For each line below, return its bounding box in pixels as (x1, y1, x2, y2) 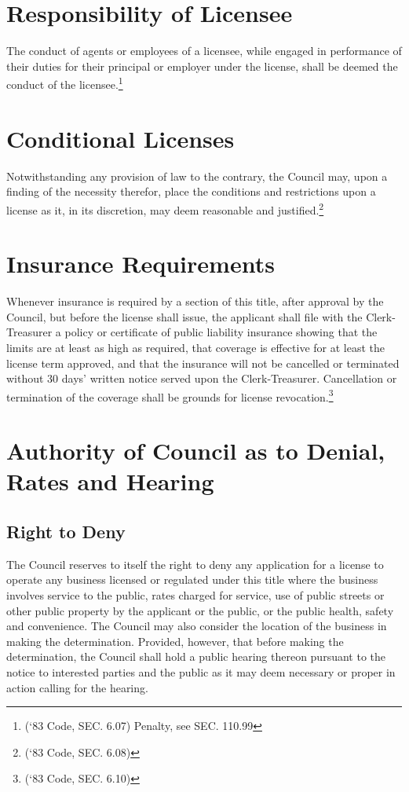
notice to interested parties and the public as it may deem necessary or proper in (6, 663, 396, 680)
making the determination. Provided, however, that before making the (6, 632, 344, 649)
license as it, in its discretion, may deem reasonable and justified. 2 (6, 199, 324, 218)
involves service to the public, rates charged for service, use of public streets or (6, 587, 385, 603)
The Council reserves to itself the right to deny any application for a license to (6, 555, 384, 572)
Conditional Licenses (6, 122, 235, 154)
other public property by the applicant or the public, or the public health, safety (6, 602, 394, 618)
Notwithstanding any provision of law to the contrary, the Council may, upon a (6, 167, 388, 184)
